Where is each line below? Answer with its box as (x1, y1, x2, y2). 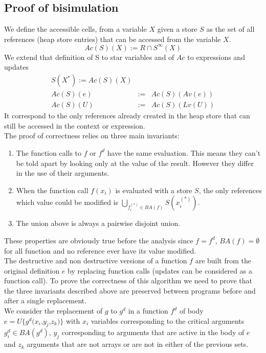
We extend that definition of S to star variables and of (4, 51, 174, 62)
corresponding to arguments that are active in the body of (61, 327, 245, 338)
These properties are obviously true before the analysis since (4, 235, 193, 245)
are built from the (195, 255, 252, 266)
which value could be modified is (16, 197, 118, 207)
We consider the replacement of (4, 305, 103, 316)
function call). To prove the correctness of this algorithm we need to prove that (4, 275, 252, 286)
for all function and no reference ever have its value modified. (4, 245, 196, 256)
